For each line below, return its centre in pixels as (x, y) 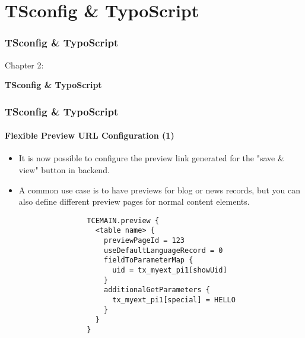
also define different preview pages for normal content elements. (134, 201)
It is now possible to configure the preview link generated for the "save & (151, 158)
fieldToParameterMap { (148, 260)
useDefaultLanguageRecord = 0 (163, 250)
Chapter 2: (24, 65)
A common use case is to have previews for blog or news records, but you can (160, 190)
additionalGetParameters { (157, 290)
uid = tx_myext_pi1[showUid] (170, 270)
